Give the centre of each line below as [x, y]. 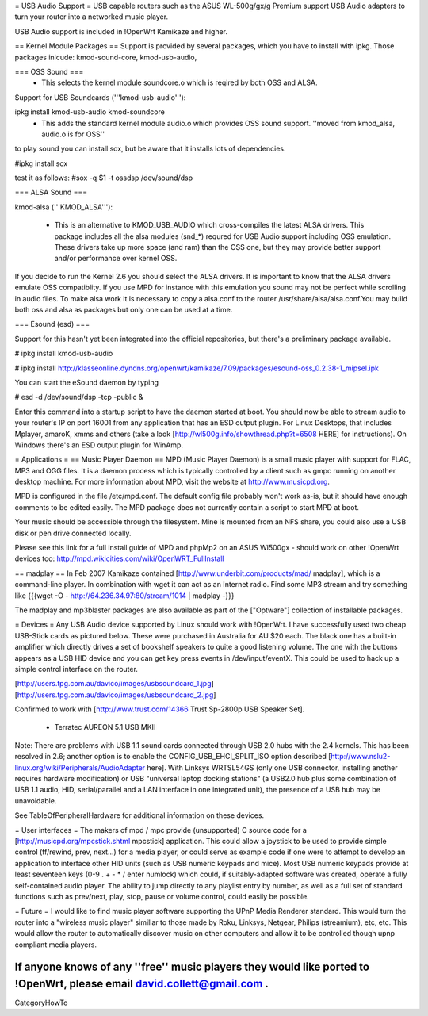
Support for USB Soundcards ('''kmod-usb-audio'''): [100, 97]
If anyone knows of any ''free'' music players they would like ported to [192, 967]
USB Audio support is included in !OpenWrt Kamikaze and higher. [121, 31]
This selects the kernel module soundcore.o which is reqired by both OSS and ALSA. [180, 82]
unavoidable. [36, 800]
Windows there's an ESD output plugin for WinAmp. [99, 445]
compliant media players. [55, 945]
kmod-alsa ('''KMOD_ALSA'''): [64, 207]
